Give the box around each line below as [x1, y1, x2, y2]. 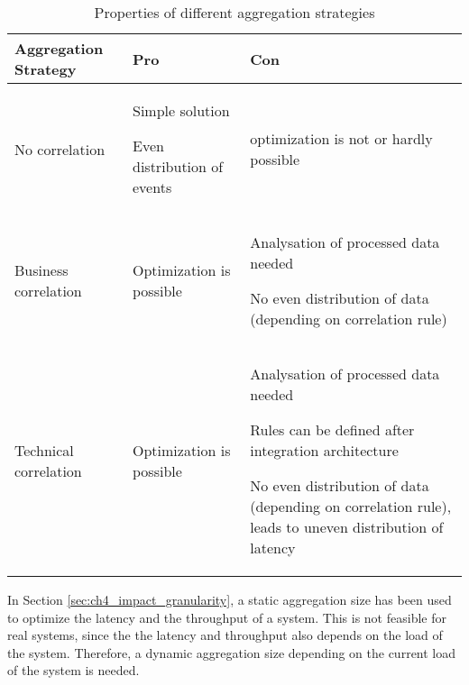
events [133, 177, 172, 197]
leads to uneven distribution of [250, 516, 444, 537]
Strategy [14, 59, 77, 79]
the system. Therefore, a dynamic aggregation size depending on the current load [7, 643, 456, 662]
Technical [14, 440, 74, 461]
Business [14, 260, 69, 280]
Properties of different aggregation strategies [94, 2, 375, 23]
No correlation [14, 138, 106, 160]
